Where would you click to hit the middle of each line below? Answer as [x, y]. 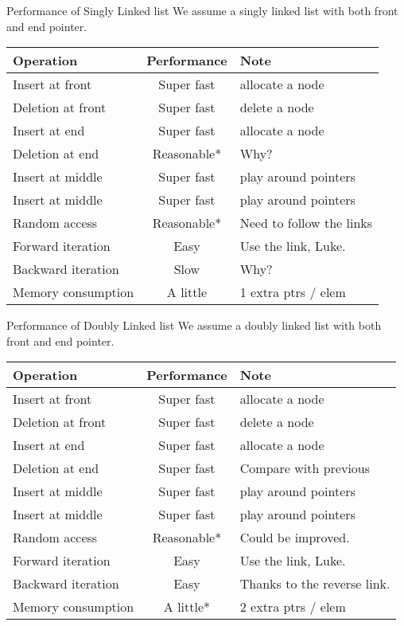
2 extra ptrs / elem [293, 607]
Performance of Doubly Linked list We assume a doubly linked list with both [194, 325]
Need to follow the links [306, 223]
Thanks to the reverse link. [315, 584]
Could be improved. [295, 538]
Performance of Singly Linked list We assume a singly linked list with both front [202, 10]
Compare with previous [305, 468]
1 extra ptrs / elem [293, 292]
